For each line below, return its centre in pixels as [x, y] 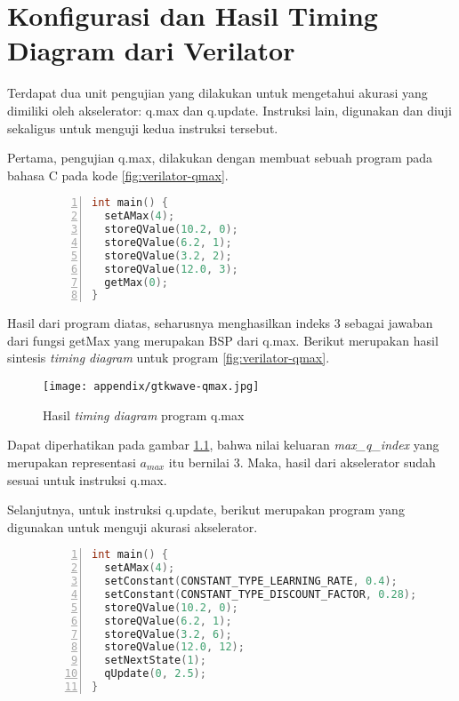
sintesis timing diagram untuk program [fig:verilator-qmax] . [169, 358]
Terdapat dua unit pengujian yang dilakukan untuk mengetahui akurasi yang [217, 93]
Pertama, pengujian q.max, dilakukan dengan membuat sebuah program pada [220, 158]
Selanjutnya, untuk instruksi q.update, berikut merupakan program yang [206, 510]
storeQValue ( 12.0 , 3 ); [171, 269]
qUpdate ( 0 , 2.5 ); [155, 674]
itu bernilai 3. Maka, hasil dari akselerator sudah [302, 462]
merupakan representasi [72, 462]
